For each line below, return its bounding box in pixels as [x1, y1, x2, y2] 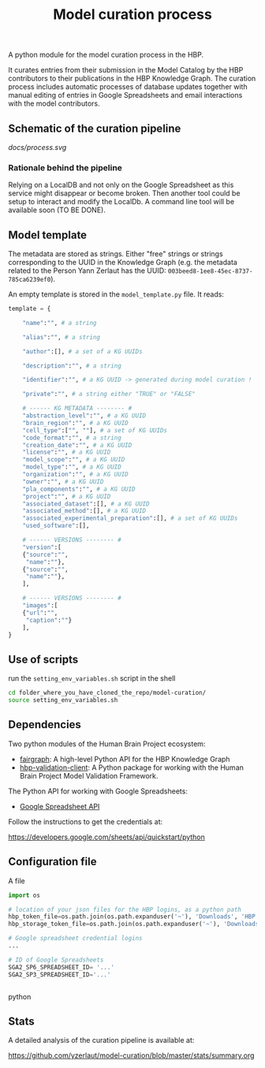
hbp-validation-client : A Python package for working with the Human [19, 763, 244, 772]
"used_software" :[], [22, 522, 90, 530]
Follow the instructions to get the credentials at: [8, 816, 163, 826]
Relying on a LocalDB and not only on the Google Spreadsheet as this [8, 180, 234, 190]
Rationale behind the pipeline [8, 162, 122, 173]
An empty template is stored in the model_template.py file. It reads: [8, 289, 225, 299]
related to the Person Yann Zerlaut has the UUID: [8, 266, 167, 275]
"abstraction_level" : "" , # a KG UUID [22, 412, 147, 420]
